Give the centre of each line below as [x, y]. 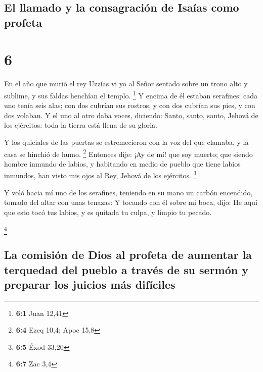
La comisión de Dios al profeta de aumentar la [128, 255]
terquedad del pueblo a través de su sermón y [126, 269]
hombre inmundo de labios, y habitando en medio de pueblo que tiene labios [122, 163]
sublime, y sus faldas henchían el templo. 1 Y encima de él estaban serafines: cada [131, 94]
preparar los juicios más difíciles [90, 284]
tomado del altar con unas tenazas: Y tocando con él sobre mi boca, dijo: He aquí [131, 202]
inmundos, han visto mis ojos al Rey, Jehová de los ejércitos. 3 [100, 175]
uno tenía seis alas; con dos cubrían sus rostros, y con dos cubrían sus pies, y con [130, 105]
